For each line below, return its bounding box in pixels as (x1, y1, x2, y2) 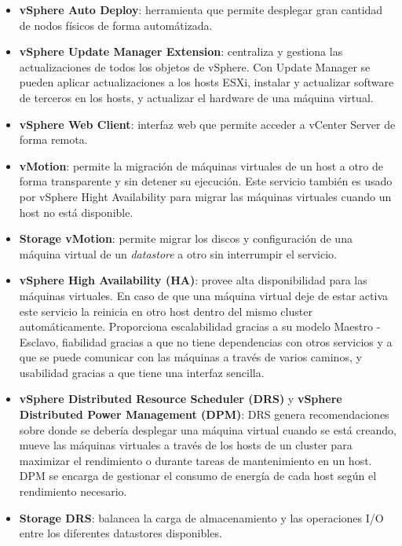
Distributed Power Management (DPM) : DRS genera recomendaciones (19, 406, 389, 423)
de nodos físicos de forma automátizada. (19, 16, 213, 33)
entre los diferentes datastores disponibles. (19, 525, 222, 541)
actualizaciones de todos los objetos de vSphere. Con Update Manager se (19, 58, 371, 75)
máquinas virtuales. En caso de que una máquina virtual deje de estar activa (19, 287, 389, 303)
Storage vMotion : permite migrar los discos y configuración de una (19, 230, 353, 247)
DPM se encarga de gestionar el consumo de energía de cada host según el (19, 467, 377, 484)
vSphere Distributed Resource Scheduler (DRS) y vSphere (19, 390, 342, 407)
